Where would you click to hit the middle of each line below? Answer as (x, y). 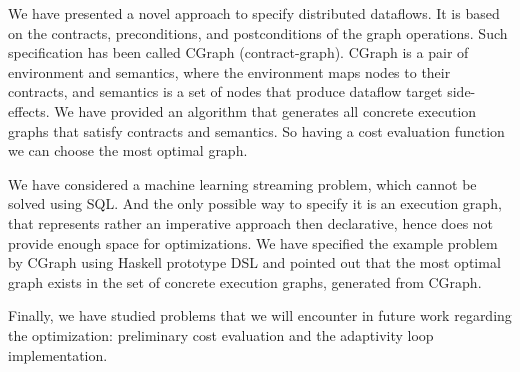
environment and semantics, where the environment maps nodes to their (229, 71)
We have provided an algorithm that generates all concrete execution (265, 110)
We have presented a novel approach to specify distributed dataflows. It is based (254, 13)
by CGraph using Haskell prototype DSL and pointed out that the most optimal (254, 262)
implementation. (58, 354)
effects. (29, 110)
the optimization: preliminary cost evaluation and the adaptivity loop (221, 334)
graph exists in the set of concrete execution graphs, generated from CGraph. (245, 281)
